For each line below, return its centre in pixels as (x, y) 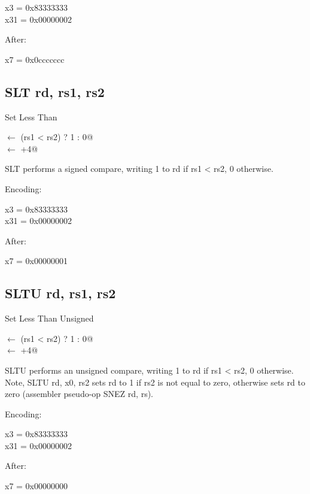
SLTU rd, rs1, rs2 (60, 293)
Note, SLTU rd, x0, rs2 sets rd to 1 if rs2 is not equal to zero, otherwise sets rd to (155, 382)
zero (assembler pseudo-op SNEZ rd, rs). (79, 394)
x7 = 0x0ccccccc (35, 59)
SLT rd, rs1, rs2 (55, 91)
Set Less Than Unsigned (49, 318)
